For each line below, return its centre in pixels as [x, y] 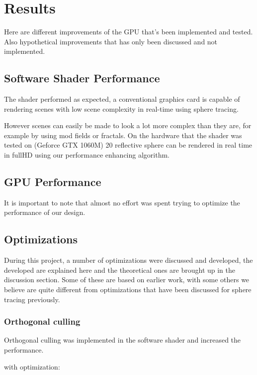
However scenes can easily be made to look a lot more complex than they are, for [128, 125]
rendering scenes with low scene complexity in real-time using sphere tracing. [121, 108]
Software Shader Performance [82, 78]
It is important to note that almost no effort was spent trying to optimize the [122, 202]
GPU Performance [53, 182]
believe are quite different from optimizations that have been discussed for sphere [128, 289]
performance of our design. [45, 212]
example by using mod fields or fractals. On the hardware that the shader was [123, 135]
